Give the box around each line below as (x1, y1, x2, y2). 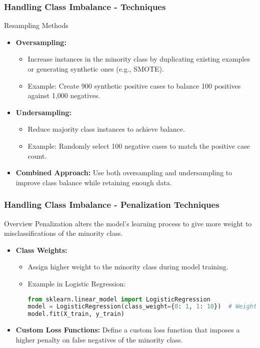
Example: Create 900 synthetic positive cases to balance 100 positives (27, 80, 241, 91)
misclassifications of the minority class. (4, 228, 123, 238)
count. (27, 150, 47, 161)
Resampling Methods (4, 20, 68, 31)
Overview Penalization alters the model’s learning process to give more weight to (4, 218, 252, 228)
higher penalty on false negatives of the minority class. (15, 334, 183, 344)
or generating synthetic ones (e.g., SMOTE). (27, 64, 164, 74)
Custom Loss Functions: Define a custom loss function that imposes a (15, 324, 240, 335)
